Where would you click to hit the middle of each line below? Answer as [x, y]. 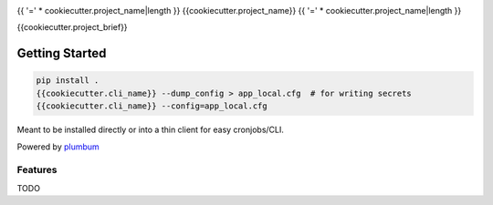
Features [37, 170]
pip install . [68, 81]
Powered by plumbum [58, 147]
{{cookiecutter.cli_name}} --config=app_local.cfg [152, 106]
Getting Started [62, 53]
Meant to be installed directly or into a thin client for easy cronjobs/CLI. [151, 130]
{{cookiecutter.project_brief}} [72, 27]
